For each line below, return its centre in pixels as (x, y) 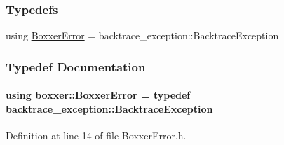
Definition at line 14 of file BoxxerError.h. (96, 136)
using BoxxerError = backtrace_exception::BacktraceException (142, 35)
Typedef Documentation (76, 66)
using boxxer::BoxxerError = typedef (98, 95)
